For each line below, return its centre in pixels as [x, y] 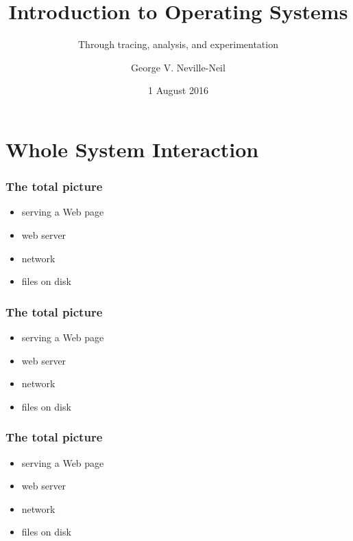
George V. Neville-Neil [178, 67]
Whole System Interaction [132, 149]
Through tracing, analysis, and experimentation [178, 44]
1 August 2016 [178, 90]
